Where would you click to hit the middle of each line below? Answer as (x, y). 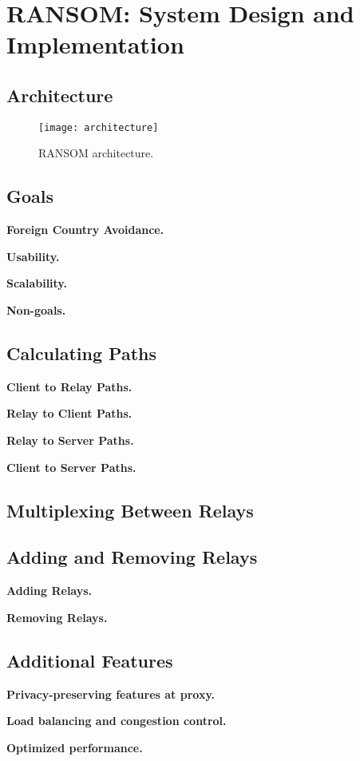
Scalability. (37, 283)
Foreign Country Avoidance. (85, 230)
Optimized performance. (75, 747)
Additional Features (90, 660)
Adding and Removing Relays (132, 557)
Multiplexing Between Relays (130, 510)
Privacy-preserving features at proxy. (111, 694)
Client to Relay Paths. (69, 386)
